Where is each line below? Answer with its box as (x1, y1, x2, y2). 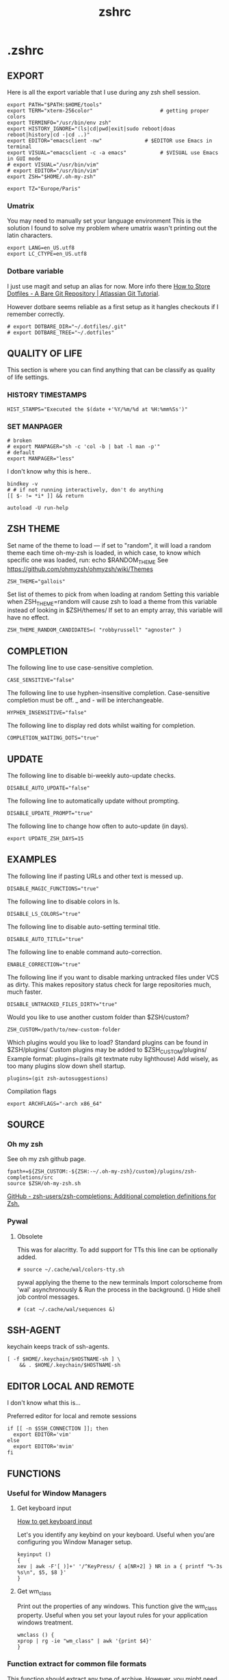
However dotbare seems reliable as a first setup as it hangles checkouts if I (7, 302, 219, 311)
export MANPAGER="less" (7, 455, 75, 462)
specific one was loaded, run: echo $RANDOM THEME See (7, 556, 169, 565)
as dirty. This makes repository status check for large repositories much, (7, 980, 212, 988)
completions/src (7, 1174, 53, 1181)
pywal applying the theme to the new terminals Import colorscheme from (16, 1278, 222, 1286)
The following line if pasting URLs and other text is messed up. (7, 872, 183, 880)
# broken (7, 437, 32, 444)
